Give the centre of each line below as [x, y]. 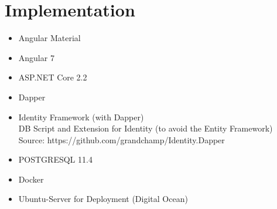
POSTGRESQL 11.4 [55, 159]
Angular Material [49, 38]
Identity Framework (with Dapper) [81, 117]
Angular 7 [36, 57]
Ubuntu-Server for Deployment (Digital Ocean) [103, 199]
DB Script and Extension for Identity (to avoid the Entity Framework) [146, 128]
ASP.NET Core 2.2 [53, 77]
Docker [31, 179]
